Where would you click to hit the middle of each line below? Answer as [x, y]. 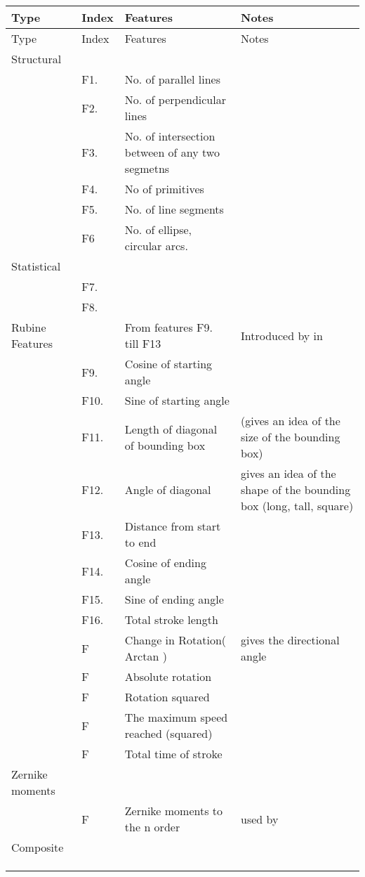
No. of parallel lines [172, 79]
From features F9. [168, 327]
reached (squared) [168, 733]
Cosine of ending [165, 563]
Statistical [36, 266]
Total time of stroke [173, 754]
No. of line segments [174, 209]
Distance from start [173, 526]
